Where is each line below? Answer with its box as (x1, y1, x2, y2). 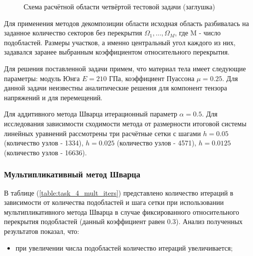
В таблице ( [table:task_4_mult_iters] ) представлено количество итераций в (4, 187, 233, 198)
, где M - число (175, 28, 221, 38)
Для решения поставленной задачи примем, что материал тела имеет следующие (4, 63, 246, 73)
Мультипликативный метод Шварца (4, 168, 140, 180)
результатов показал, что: (4, 226, 79, 236)
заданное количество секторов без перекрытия (4, 28, 142, 38)
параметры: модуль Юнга (4, 73, 80, 83)
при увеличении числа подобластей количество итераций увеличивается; (15, 242, 233, 253)
